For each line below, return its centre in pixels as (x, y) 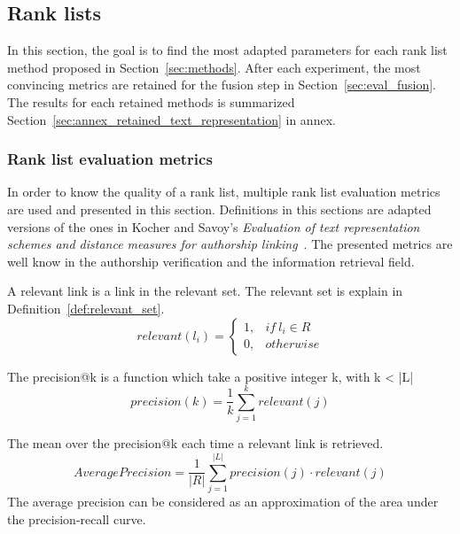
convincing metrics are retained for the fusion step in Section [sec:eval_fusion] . (222, 85)
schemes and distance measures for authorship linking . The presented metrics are (230, 244)
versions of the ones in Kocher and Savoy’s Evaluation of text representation (214, 226)
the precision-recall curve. (77, 519)
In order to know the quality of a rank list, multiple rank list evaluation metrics (224, 192)
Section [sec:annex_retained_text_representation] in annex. (172, 119)
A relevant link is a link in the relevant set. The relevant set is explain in (205, 291)
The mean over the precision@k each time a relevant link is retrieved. (195, 443)
